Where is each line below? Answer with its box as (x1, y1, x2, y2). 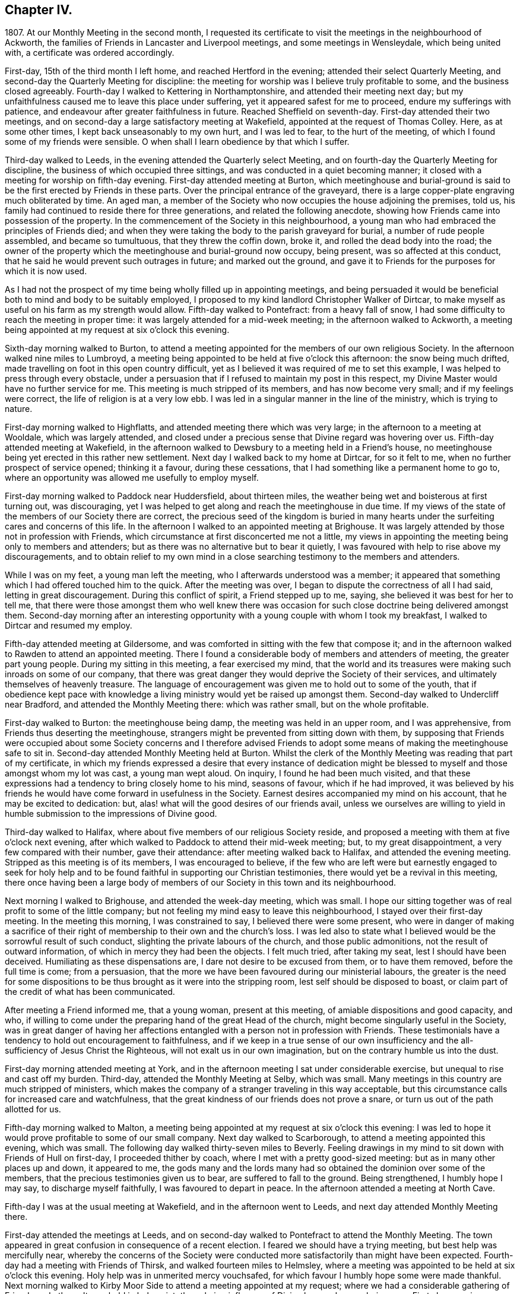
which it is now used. (5, 266, 87, 277)
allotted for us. (5, 1104, 61, 1115)
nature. (5, 404, 33, 414)
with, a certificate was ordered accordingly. (5, 47, 175, 58)
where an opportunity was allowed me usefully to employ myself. (5, 472, 259, 483)
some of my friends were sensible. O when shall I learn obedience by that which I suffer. (5, 137, 350, 147)
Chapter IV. (5, 2, 73, 17)
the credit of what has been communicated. (5, 987, 175, 997)
